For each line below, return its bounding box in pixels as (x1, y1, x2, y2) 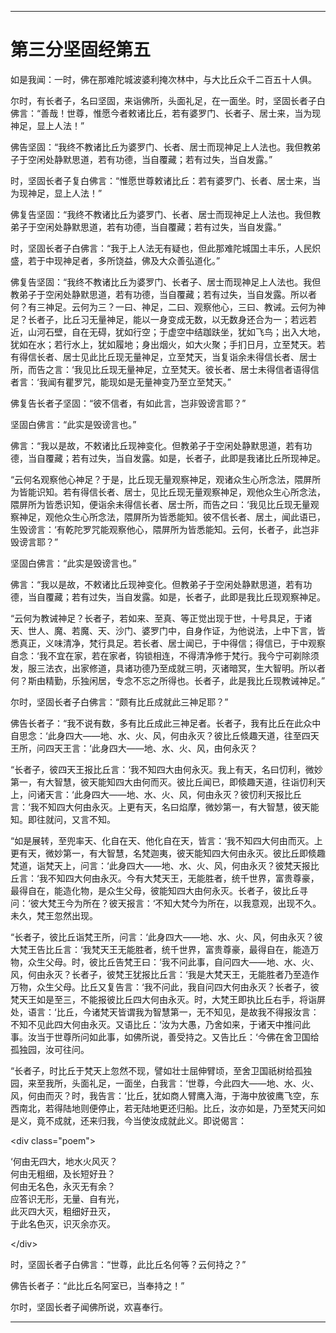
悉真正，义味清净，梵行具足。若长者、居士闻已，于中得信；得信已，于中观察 (10, 637, 326, 649)
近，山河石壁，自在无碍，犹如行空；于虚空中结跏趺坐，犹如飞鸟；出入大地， (10, 326, 326, 338)
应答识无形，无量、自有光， (10, 1192, 125, 1205)
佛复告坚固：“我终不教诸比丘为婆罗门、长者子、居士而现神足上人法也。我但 (10, 276, 322, 288)
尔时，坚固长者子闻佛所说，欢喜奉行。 (10, 1301, 168, 1313)
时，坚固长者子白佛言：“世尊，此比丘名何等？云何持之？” (10, 1258, 247, 1270)
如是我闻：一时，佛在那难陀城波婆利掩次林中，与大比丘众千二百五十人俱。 (10, 73, 317, 85)
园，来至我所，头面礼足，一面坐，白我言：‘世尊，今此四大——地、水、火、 (10, 1077, 320, 1089)
